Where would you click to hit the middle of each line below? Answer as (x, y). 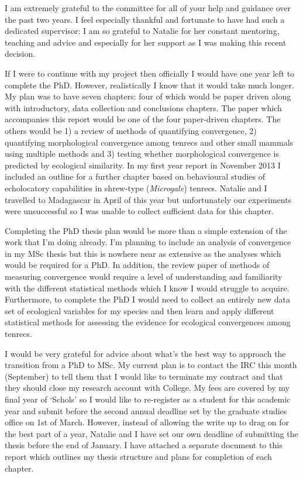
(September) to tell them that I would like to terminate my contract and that (144, 376)
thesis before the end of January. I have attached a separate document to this (144, 445)
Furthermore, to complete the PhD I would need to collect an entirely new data (147, 299)
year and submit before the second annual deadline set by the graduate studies (146, 410)
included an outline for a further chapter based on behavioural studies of (135, 176)
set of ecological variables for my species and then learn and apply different (140, 310)
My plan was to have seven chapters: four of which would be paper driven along (148, 96)
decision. (20, 54)
